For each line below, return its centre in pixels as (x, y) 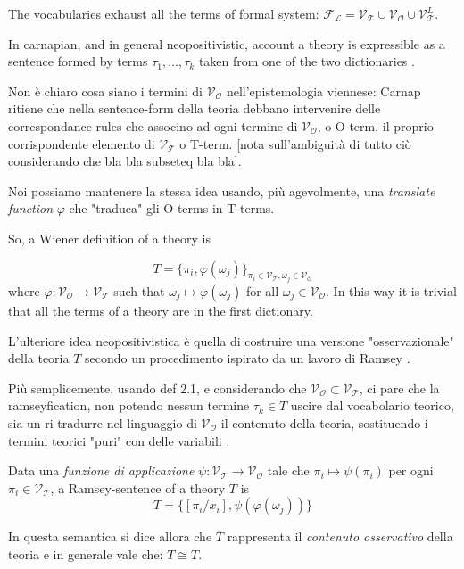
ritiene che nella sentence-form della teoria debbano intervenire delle (195, 108)
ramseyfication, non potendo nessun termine (129, 405)
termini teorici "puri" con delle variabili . (119, 440)
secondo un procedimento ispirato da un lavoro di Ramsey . (248, 358)
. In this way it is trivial (391, 290)
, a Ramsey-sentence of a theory (138, 487)
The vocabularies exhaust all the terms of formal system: (164, 13)
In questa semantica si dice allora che (110, 536)
